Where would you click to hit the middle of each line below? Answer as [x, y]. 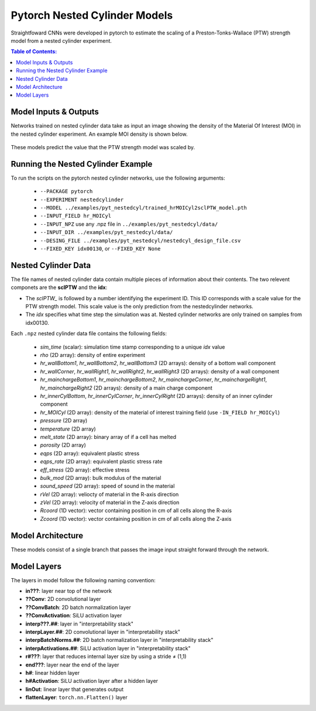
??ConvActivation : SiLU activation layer [74, 616]
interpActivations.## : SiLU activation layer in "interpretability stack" [108, 648]
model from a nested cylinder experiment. [61, 40]
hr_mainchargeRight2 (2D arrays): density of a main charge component [126, 388]
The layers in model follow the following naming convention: [83, 580]
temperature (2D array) [68, 429]
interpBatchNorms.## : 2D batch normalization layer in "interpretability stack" [119, 640]
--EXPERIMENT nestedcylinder [82, 200]
